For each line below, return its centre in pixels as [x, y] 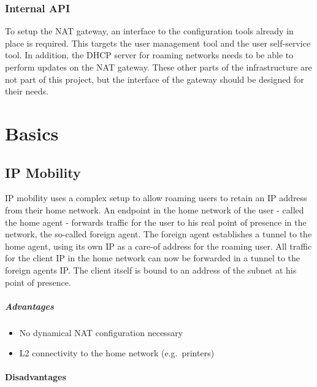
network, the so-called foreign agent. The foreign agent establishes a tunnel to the [158, 234]
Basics [32, 133]
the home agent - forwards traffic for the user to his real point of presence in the [156, 222]
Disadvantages [36, 377]
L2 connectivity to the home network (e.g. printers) [117, 353]
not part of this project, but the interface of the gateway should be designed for [155, 79]
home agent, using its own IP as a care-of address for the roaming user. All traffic [158, 246]
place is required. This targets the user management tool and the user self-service [158, 43]
